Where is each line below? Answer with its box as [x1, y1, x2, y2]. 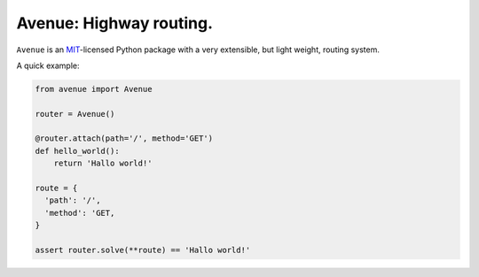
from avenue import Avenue [35, 84, 153, 94]
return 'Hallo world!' [53, 158, 153, 168]
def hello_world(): [35, 146, 120, 156]
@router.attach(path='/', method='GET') [35, 134, 213, 143]
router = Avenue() [35, 109, 115, 119]
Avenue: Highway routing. [16, 13, 213, 33]
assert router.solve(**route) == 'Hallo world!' [35, 245, 251, 255]
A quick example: [16, 60, 80, 71]
